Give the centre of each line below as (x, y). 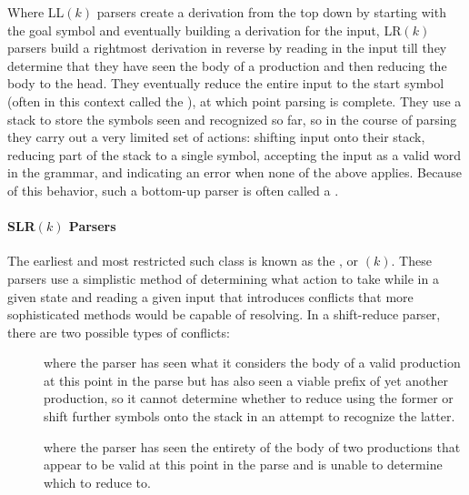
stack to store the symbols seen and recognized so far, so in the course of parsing (232, 119)
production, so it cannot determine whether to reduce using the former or (249, 398)
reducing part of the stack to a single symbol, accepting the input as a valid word (234, 154)
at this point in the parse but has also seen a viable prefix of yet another (246, 380)
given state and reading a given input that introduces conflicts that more (210, 296)
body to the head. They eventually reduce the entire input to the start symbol (226, 83)
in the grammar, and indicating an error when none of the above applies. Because (234, 172)
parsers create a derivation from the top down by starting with (271, 12)
